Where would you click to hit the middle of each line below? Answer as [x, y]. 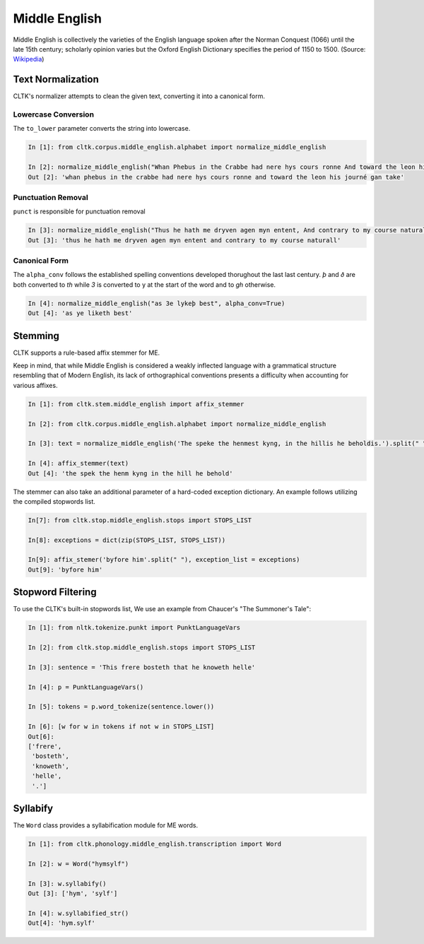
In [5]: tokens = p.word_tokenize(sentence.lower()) [121, 707]
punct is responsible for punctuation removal [79, 211]
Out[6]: [41, 736]
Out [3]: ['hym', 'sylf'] [73, 893]
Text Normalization [56, 79]
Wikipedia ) [29, 59]
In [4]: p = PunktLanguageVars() [86, 687]
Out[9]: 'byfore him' [65, 570]
